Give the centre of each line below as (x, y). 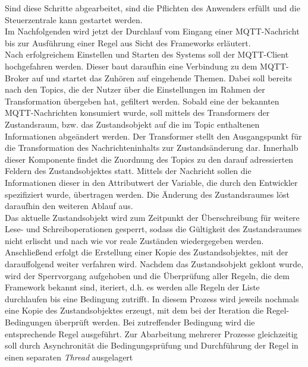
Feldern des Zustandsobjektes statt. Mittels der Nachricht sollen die (128, 171)
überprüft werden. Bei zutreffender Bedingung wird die (155, 322)
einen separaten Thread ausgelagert (69, 357)
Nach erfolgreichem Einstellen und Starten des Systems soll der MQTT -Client (147, 54)
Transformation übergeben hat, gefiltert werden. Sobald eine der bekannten (142, 101)
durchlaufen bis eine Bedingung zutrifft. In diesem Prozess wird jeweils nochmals (152, 298)
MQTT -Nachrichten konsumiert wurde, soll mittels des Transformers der (137, 113)
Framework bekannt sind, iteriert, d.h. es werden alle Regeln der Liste (132, 287)
